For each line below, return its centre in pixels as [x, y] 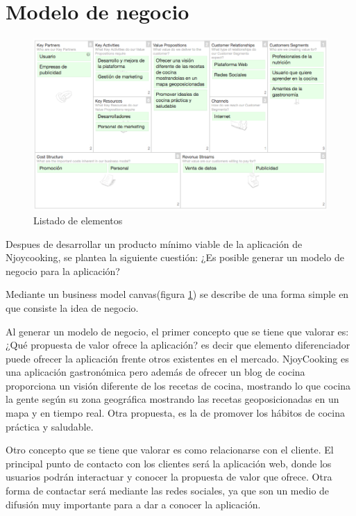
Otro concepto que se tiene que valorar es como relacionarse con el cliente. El [170, 450]
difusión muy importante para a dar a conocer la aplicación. [133, 504]
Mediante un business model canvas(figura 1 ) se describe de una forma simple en [177, 294]
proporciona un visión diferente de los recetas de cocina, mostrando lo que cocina [178, 385]
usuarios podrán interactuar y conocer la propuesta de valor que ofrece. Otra [169, 477]
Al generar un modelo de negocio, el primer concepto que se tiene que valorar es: [177, 331]
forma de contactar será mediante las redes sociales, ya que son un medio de [168, 491]
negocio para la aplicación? [63, 271]
